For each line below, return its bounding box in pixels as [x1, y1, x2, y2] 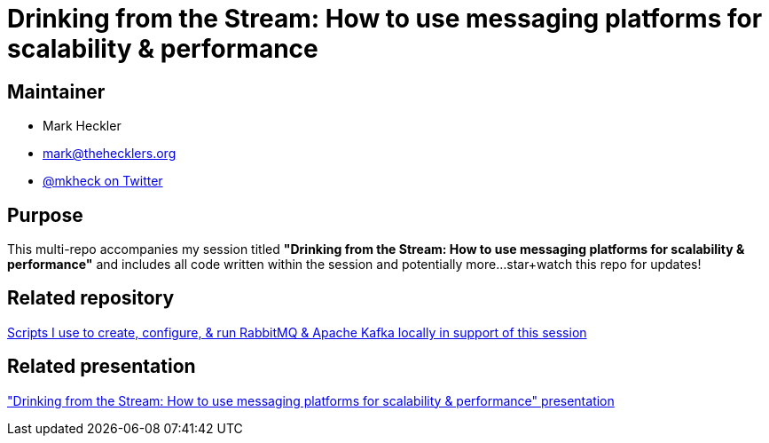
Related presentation [7, 355, 196, 378]
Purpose [7, 203, 83, 226]
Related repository [7, 287, 175, 310]
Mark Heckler [43, 118, 122, 134]
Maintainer [7, 80, 106, 103]
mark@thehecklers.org [43, 146, 177, 162]
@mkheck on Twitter [43, 173, 163, 189]
